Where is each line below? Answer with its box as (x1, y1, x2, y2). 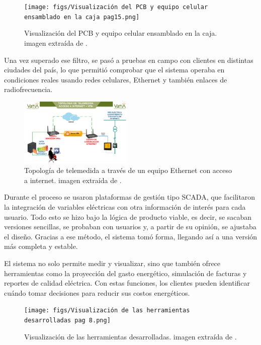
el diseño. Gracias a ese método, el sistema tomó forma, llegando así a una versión (4, 231, 257, 241)
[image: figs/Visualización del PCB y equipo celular (24, 4, 208, 11)
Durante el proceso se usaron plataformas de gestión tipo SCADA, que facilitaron (4, 192, 255, 202)
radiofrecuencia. (4, 84, 53, 95)
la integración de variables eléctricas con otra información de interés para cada (4, 202, 246, 212)
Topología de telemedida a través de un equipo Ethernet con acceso (24, 165, 232, 176)
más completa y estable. (4, 241, 78, 251)
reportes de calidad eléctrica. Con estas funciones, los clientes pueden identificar (4, 278, 250, 288)
